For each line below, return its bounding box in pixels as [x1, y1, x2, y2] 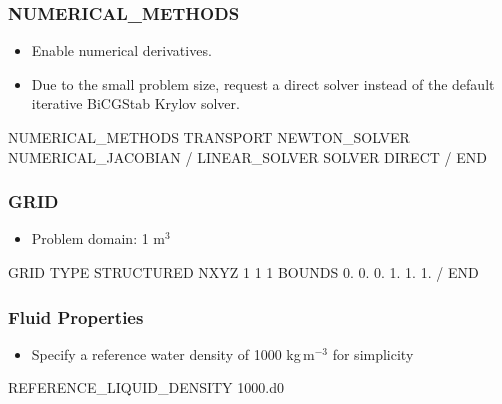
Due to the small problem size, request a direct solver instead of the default [31, 73, 495, 94]
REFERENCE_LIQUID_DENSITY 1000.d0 [8, 377, 284, 398]
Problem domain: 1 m [31, 228, 166, 249]
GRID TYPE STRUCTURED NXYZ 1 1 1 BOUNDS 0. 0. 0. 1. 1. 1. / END [8, 262, 479, 282]
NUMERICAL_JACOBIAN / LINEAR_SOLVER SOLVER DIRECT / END [8, 146, 487, 167]
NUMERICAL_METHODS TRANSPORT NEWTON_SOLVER [8, 127, 410, 147]
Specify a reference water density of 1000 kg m [31, 343, 315, 364]
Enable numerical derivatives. [31, 40, 212, 61]
